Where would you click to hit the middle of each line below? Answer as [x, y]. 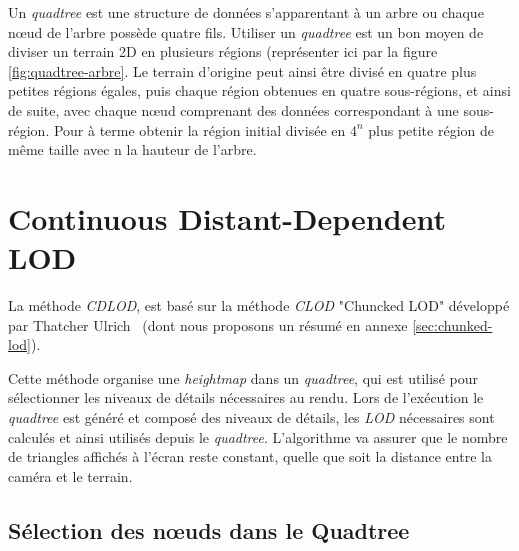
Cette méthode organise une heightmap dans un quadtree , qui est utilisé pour [243, 377]
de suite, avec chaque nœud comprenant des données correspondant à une [233, 109]
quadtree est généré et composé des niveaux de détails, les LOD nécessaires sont [251, 417]
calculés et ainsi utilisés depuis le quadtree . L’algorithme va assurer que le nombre [258, 436]
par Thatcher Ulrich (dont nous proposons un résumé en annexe [208, 324]
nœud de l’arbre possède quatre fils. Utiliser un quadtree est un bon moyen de [246, 31]
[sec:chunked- [452, 324]
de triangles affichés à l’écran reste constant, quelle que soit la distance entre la [250, 456]
